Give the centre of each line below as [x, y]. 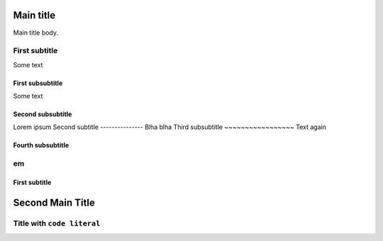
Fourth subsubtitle [41, 145]
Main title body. [36, 33]
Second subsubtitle [43, 114]
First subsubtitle [38, 83]
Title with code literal [57, 223]
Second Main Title [54, 202]
